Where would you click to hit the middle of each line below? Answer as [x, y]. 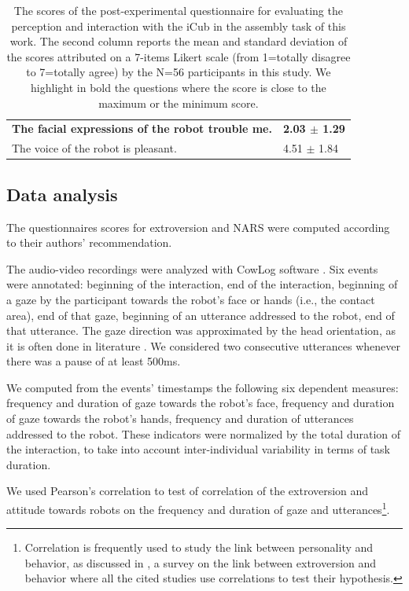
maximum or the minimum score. [179, 103]
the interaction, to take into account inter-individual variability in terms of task [199, 449]
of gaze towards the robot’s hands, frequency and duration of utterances [180, 418]
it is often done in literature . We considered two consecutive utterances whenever [203, 345]
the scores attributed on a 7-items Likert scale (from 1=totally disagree [179, 56]
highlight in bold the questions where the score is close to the [179, 87]
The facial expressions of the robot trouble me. [142, 128]
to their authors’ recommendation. [89, 242]
